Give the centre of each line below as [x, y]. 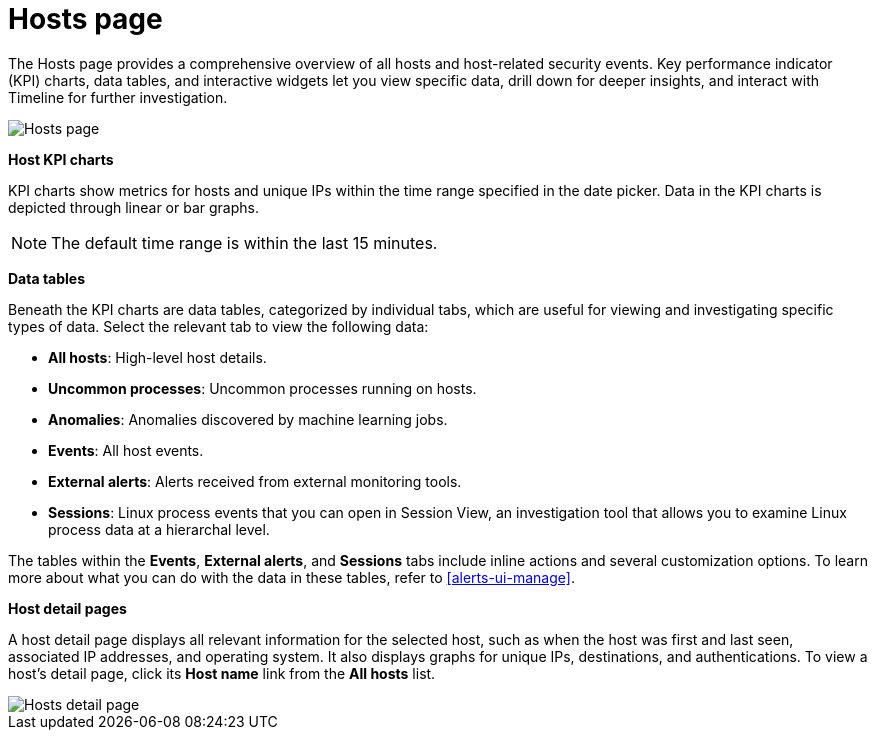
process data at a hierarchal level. [159, 529]
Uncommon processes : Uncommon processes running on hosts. [262, 388]
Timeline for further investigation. [118, 97]
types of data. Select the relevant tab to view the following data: [218, 326]
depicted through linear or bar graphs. [133, 207]
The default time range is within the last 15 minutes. [244, 242]
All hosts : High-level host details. [157, 357]
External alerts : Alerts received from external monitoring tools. [255, 481]
